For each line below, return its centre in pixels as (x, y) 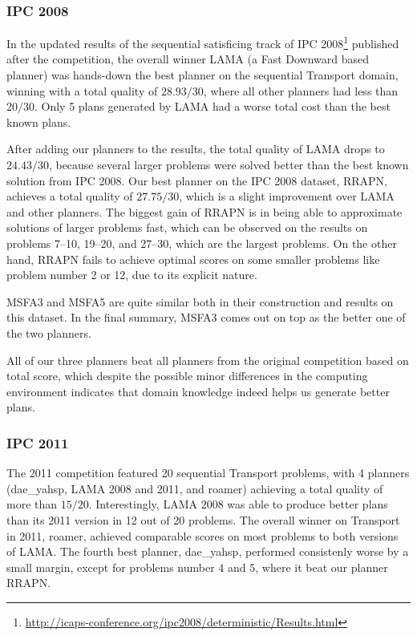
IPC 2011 (38, 442)
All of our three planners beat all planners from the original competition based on (208, 360)
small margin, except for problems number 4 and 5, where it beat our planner (197, 567)
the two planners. (49, 332)
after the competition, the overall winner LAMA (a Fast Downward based (188, 59)
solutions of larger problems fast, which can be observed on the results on (187, 227)
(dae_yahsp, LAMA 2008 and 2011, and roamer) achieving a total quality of (195, 488)
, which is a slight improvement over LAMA (287, 196)
